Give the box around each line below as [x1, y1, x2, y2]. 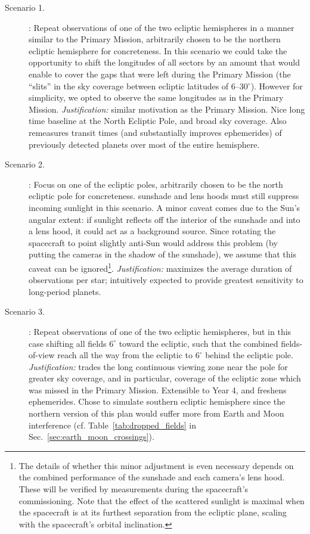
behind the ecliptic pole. [205, 349, 293, 361]
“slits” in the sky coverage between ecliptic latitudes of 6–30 [29, 79, 248, 92]
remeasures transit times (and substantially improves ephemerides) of [29, 126, 282, 138]
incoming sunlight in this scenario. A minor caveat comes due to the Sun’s [29, 201, 300, 213]
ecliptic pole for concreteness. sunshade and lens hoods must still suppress [29, 190, 299, 202]
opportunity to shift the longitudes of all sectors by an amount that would [29, 56, 300, 69]
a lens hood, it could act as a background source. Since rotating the [29, 225, 276, 237]
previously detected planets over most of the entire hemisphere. [29, 138, 260, 150]
